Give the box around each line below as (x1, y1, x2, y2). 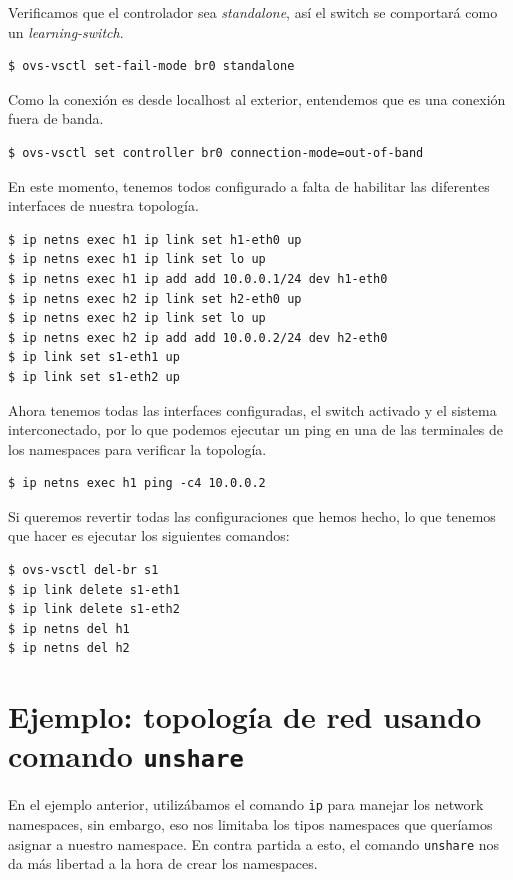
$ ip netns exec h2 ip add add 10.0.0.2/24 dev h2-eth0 (8, 330, 388, 345)
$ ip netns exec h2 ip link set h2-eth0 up (8, 291, 302, 306)
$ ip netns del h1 (8, 621, 130, 636)
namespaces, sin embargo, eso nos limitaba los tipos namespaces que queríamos (8, 814, 493, 835)
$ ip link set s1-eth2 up (8, 369, 180, 384)
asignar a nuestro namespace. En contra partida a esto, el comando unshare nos (8, 833, 500, 854)
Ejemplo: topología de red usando (8, 696, 482, 737)
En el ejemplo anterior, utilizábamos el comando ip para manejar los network (8, 794, 484, 815)
